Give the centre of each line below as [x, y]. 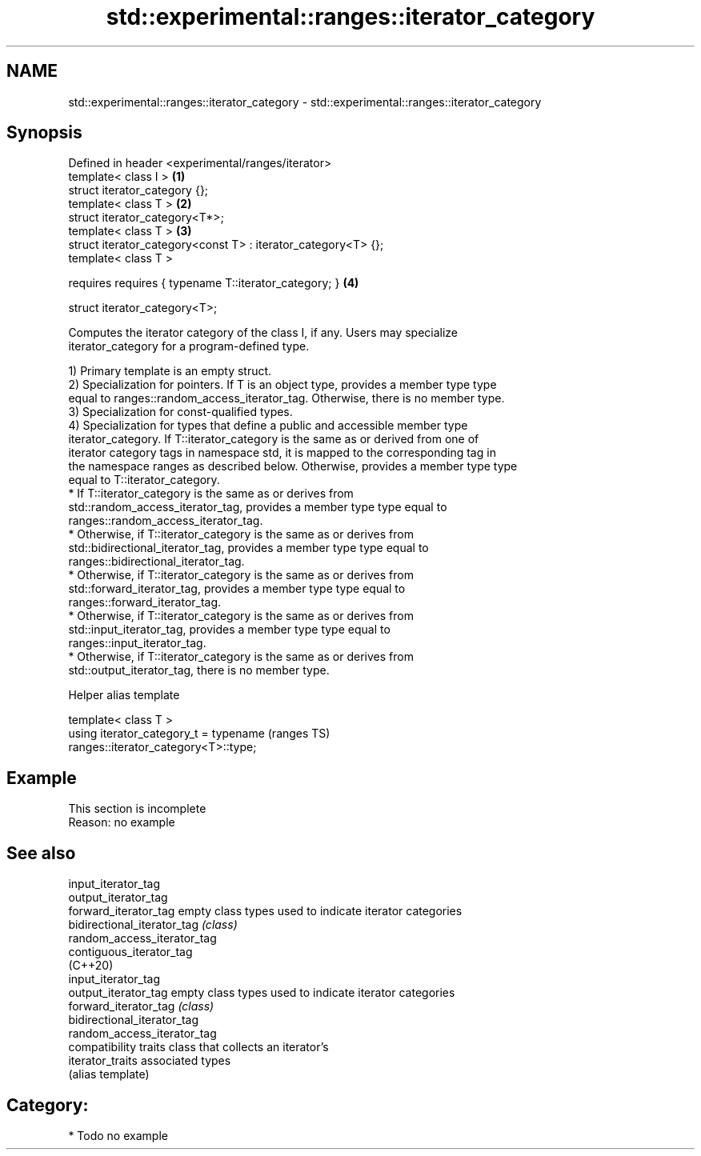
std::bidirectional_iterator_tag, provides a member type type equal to [248, 548]
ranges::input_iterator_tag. [137, 643]
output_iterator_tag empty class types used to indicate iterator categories [262, 993]
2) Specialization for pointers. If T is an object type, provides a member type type [282, 385]
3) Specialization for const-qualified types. [180, 412]
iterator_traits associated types [150, 1061]
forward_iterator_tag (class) [141, 1006]
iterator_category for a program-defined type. [189, 346]
